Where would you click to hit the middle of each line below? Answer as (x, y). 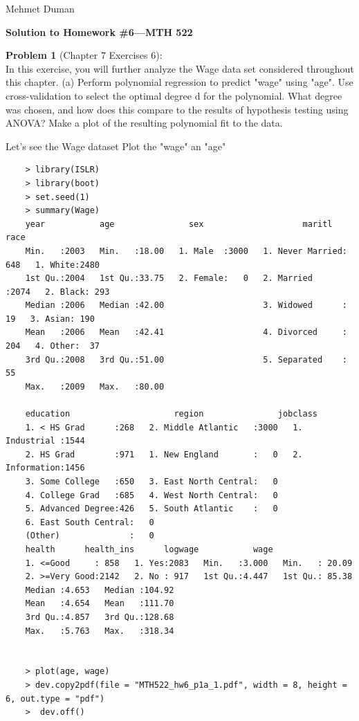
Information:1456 (45, 468)
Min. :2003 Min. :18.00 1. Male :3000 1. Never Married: (186, 251)
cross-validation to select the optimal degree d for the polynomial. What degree (174, 95)
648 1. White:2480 (53, 265)
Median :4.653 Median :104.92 (100, 590)
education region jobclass (172, 414)
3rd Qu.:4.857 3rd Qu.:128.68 (100, 617)
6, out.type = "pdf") (55, 699)
